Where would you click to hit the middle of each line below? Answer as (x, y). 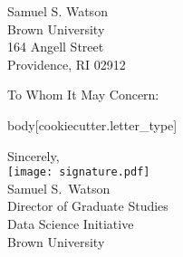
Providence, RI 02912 (67, 64)
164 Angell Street (56, 47)
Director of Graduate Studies (88, 206)
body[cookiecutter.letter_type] (92, 124)
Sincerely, (34, 155)
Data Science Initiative (71, 224)
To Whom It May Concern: (83, 95)
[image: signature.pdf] (79, 172)
